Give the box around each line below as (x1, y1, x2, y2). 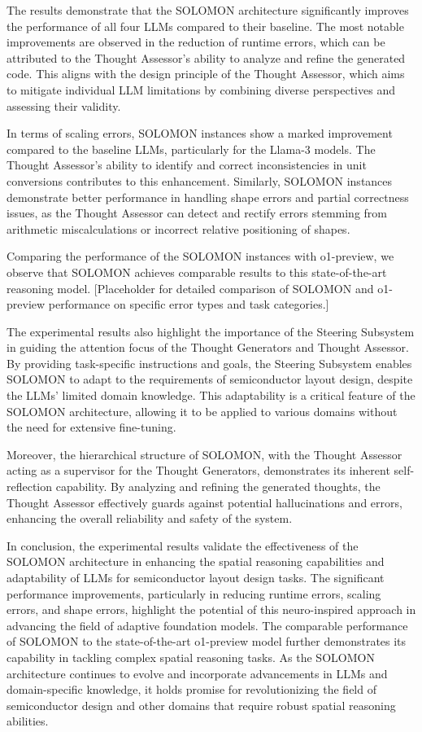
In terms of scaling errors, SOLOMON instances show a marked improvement (7, 125, 393, 142)
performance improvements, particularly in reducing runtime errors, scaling (7, 585, 381, 602)
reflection (7, 478, 53, 495)
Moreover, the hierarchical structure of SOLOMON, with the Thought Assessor (7, 445, 402, 462)
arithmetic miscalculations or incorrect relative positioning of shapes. (7, 220, 350, 237)
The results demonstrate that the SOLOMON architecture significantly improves (7, 2, 409, 18)
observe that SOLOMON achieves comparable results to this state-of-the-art (7, 263, 387, 280)
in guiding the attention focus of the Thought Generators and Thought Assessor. (7, 339, 409, 356)
